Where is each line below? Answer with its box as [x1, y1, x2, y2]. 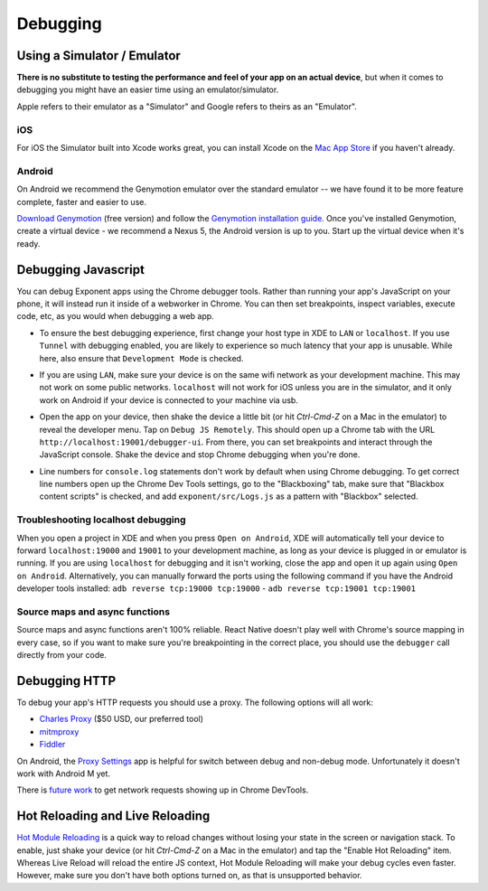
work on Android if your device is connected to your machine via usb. [39, 394, 298, 406]
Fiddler [39, 739, 66, 750]
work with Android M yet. [16, 768, 111, 779]
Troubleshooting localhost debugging [16, 513, 186, 526]
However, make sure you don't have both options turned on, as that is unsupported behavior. [16, 870, 362, 881]
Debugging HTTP [16, 673, 117, 689]
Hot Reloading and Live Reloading [16, 809, 211, 824]
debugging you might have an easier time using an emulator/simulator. [16, 84, 279, 95]
